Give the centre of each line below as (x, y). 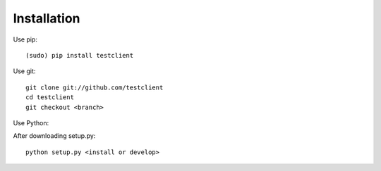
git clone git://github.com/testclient (95, 87)
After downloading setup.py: (54, 136)
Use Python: (31, 122)
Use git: (24, 71)
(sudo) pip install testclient (80, 55)
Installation (47, 18)
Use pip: (25, 39)
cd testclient (50, 97)
